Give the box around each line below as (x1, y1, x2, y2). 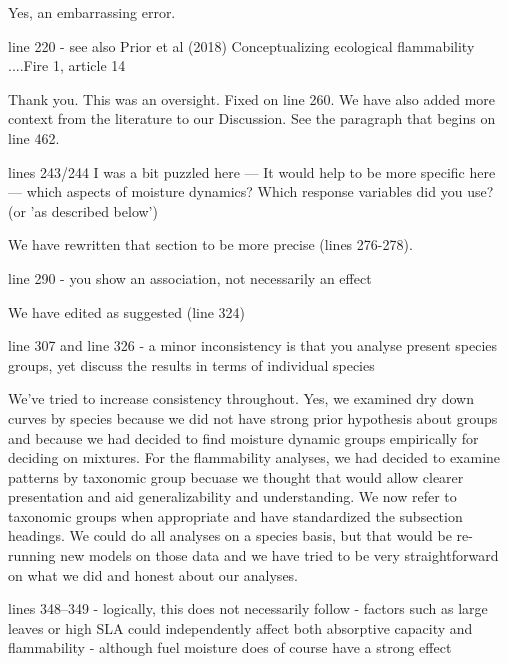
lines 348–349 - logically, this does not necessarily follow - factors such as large (8, 598, 488, 619)
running (8, 545, 56, 566)
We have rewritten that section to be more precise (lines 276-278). (8, 234, 413, 255)
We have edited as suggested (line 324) (8, 301, 246, 322)
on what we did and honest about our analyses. (8, 564, 299, 585)
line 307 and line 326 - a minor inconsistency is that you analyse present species (8, 335, 498, 356)
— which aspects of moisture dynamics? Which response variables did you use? (8, 181, 494, 202)
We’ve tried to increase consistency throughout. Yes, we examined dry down (8, 388, 474, 409)
